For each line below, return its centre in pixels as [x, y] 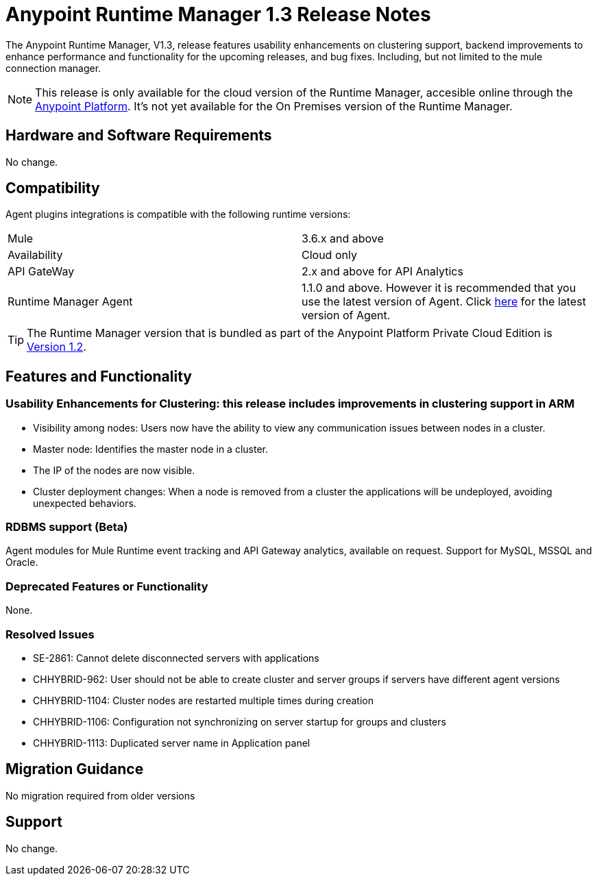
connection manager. [53, 68]
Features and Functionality [99, 376]
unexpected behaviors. [85, 503]
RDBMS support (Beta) [67, 527]
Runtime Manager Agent [70, 302]
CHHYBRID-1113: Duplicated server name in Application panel [172, 743]
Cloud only [329, 255]
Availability [35, 255]
